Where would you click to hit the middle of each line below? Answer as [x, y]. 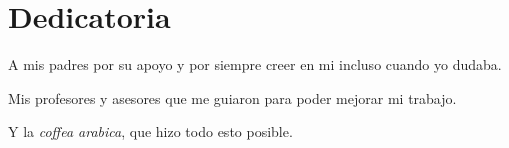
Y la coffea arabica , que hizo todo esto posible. [150, 131]
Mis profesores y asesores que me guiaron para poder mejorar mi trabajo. [232, 97]
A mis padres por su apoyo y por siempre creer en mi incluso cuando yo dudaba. [255, 64]
